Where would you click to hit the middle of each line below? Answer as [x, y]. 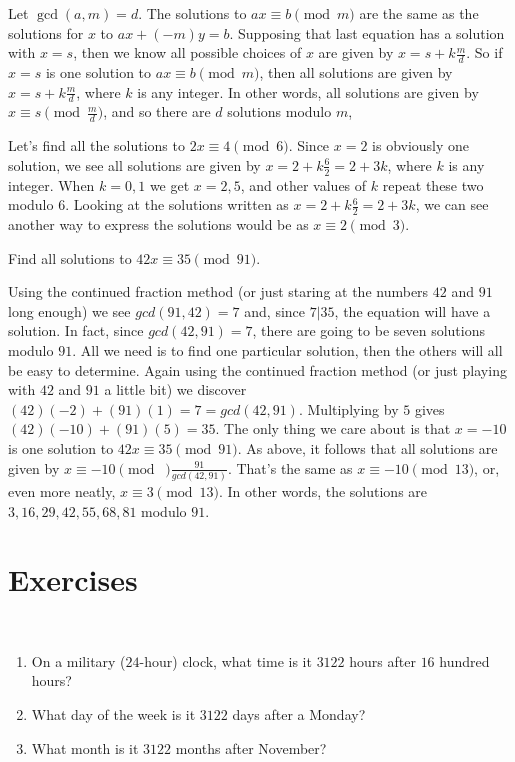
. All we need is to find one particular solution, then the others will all [287, 350]
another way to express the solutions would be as [158, 224]
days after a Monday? [299, 714]
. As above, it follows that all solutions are [367, 448]
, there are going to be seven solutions [369, 330]
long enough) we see [69, 310]
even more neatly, [62, 490]
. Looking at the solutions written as [177, 204]
